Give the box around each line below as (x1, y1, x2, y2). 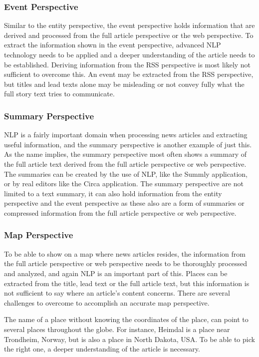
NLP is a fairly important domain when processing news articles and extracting (4, 129, 248, 140)
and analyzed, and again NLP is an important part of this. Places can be (4, 268, 228, 278)
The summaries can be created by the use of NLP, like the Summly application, (4, 168, 248, 179)
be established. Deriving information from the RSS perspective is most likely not (4, 59, 251, 69)
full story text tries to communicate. (4, 88, 115, 99)
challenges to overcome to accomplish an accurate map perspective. (4, 297, 210, 308)
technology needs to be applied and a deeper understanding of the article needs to (4, 49, 255, 59)
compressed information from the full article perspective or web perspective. (4, 207, 237, 218)
